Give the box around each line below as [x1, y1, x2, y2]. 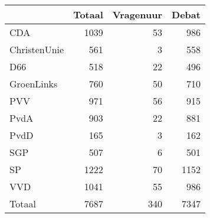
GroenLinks [9, 77, 58, 90]
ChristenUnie [9, 43, 64, 56]
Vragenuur [112, 8, 163, 21]
